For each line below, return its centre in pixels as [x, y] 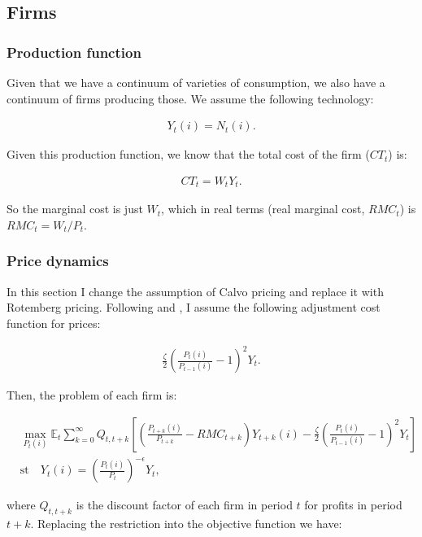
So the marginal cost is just [75, 209]
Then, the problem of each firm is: [92, 395]
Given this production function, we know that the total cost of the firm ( [188, 154]
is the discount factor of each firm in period [184, 505]
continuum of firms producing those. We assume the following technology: [190, 98]
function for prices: [54, 323]
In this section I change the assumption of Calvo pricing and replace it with [195, 291]
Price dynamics [58, 261]
